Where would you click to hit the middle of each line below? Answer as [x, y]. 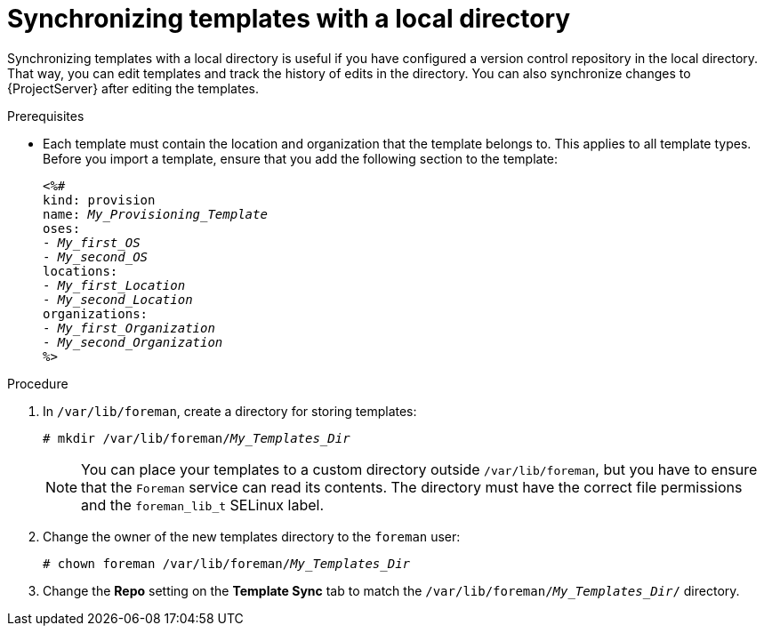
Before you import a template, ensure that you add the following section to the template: [301, 158]
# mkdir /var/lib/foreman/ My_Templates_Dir [197, 438]
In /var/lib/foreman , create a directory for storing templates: [230, 411]
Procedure [38, 383]
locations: [80, 271]
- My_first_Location [114, 285]
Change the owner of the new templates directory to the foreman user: [252, 536]
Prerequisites [46, 116]
